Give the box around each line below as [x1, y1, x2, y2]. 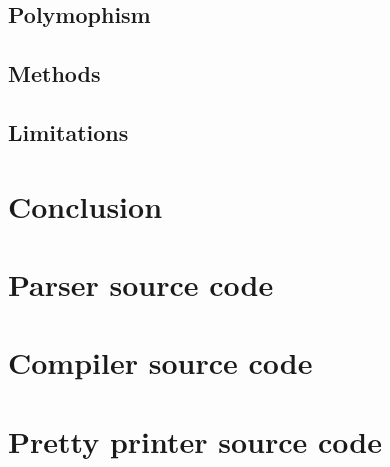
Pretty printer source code [8, 420, 382, 461]
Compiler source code [8, 342, 313, 383]
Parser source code [8, 263, 274, 304]
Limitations [8, 116, 129, 147]
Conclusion [8, 185, 163, 226]
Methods [8, 58, 101, 89]
